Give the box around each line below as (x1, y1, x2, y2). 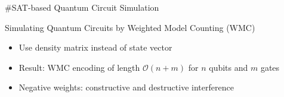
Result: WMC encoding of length (18, 61, 140, 73)
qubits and (209, 61, 248, 73)
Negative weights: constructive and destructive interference (18, 81, 234, 93)
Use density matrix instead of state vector (18, 41, 172, 54)
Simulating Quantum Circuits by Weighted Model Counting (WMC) (5, 21, 255, 33)
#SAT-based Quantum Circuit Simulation (5, 1, 159, 13)
